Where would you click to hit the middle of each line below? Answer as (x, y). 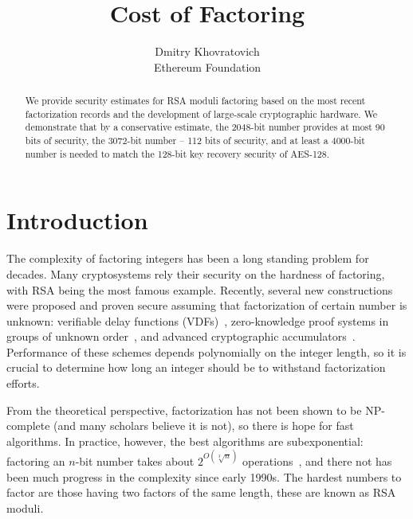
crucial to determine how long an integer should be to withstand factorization (196, 367)
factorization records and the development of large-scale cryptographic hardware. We (201, 113)
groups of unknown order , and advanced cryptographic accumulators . (181, 336)
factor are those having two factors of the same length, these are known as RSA (201, 492)
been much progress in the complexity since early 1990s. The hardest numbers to (204, 476)
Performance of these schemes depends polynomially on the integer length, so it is (206, 351)
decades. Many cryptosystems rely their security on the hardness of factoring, (196, 273)
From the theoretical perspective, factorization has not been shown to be (184, 410)
